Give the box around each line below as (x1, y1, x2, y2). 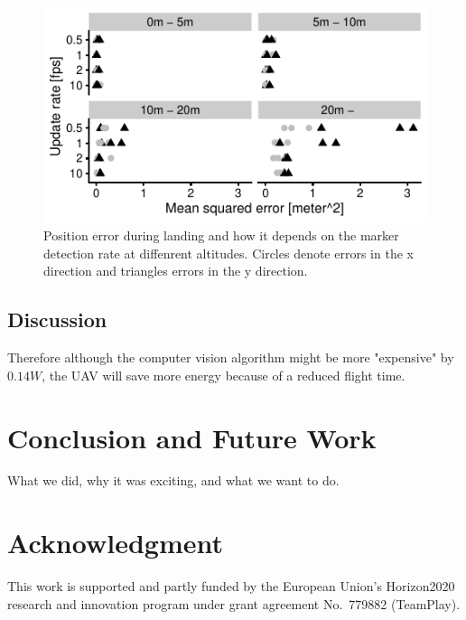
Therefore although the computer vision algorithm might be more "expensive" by (7, 348, 454, 367)
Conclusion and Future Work (7, 418, 377, 456)
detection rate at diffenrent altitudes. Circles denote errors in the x (43, 243, 414, 262)
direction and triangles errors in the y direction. (43, 261, 308, 280)
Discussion (7, 305, 107, 333)
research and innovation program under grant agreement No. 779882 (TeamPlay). (7, 594, 461, 613)
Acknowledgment (7, 524, 223, 561)
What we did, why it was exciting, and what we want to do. (7, 471, 340, 490)
